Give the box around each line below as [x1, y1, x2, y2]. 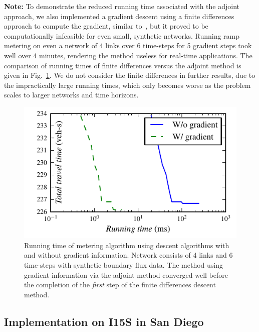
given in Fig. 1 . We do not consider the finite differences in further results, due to [4, 70, 255, 80]
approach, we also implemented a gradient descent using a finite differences [4, 11, 234, 21]
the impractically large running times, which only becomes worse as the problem [4, 79, 251, 90]
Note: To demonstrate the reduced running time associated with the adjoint [4, 1, 240, 11]
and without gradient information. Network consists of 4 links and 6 [24, 250, 233, 260]
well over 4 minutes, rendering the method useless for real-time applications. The [4, 50, 252, 60]
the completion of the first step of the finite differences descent [24, 279, 216, 290]
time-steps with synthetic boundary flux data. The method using [24, 260, 223, 270]
